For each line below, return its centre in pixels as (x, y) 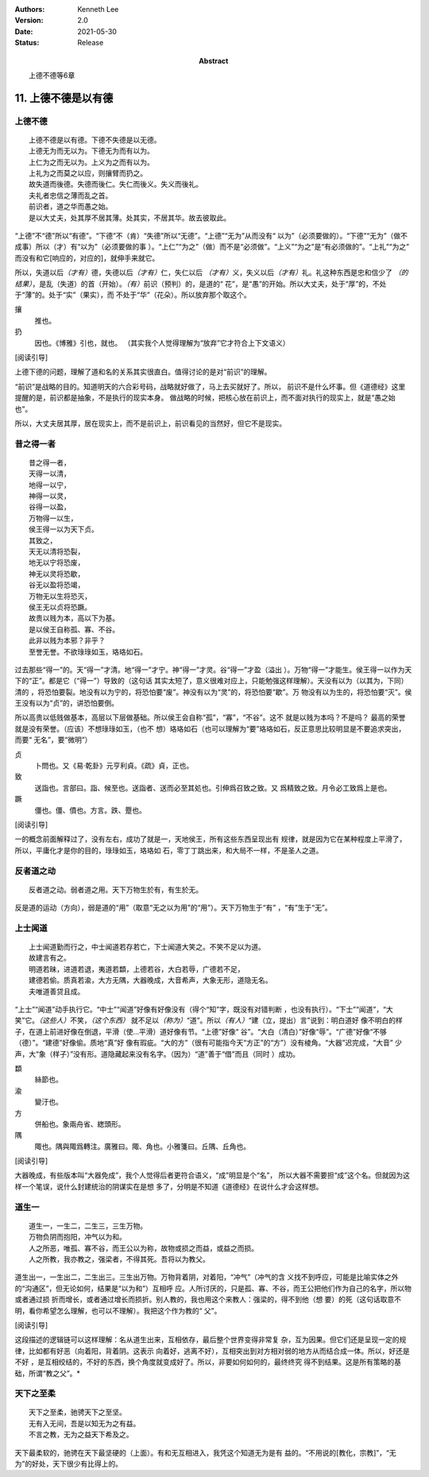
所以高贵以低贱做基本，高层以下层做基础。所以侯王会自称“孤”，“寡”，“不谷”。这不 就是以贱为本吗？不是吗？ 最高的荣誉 (210, 717)
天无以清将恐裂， (57, 551)
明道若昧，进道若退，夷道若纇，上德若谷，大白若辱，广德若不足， (137, 969)
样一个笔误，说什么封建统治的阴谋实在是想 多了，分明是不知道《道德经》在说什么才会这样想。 (169, 1186)
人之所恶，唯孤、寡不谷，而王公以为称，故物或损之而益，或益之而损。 (143, 1248)
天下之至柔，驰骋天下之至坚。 (77, 1413)
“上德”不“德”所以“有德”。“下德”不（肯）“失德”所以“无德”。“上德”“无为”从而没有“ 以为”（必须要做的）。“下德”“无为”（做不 (211, 236)
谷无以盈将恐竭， (57, 585)
